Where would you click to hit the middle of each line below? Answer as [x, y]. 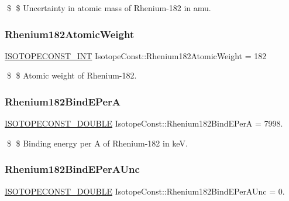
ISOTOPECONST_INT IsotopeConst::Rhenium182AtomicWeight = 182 [136, 55]
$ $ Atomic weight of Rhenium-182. [72, 75]
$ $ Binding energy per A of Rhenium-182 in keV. [97, 143]
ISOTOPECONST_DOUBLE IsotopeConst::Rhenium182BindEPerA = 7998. [144, 123]
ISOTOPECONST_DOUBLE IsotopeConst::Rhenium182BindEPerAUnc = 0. [145, 191]
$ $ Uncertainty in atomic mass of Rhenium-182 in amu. [109, 8]
